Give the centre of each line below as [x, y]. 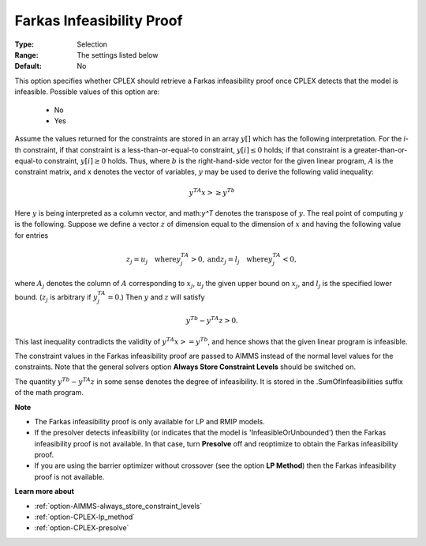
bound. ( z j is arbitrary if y [56, 298]
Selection [92, 44]
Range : [26, 55]
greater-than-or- [381, 149]
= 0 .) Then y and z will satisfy [156, 297]
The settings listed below [118, 55]
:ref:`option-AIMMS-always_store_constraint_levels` [118, 506]
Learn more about [45, 491]
